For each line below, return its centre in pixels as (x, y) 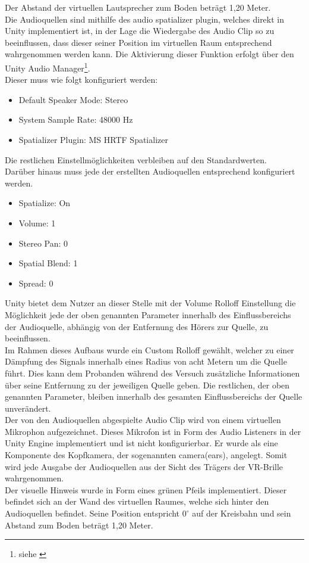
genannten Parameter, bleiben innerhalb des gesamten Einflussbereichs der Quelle (154, 396)
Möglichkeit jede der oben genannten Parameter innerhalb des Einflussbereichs (148, 314)
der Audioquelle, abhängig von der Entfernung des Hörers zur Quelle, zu (137, 326)
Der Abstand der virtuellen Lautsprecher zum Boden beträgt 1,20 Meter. (138, 7)
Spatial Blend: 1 (48, 263)
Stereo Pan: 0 (43, 243)
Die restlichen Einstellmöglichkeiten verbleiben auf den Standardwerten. (136, 159)
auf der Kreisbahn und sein (242, 513)
